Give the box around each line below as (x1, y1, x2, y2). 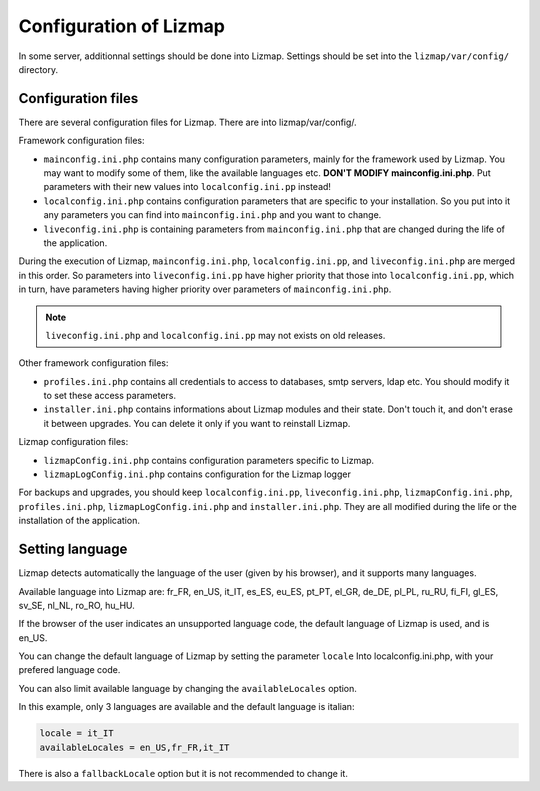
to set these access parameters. (43, 390, 177, 402)
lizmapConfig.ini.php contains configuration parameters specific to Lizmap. (43, 454, 375, 466)
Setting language (18, 541, 128, 558)
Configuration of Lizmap (18, 15, 225, 37)
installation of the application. (18, 515, 140, 527)
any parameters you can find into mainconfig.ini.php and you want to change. (43, 209, 382, 221)
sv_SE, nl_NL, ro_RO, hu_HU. (18, 599, 135, 611)
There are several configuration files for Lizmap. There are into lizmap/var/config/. (18, 116, 357, 128)
